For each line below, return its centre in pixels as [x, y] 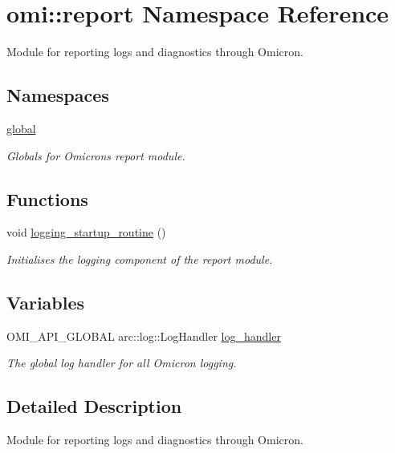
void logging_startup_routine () [86, 232]
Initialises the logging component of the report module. [140, 259]
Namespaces [58, 95]
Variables [46, 302]
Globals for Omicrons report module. [96, 155]
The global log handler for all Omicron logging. [122, 363]
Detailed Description [94, 406]
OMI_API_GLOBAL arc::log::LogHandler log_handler [144, 336]
